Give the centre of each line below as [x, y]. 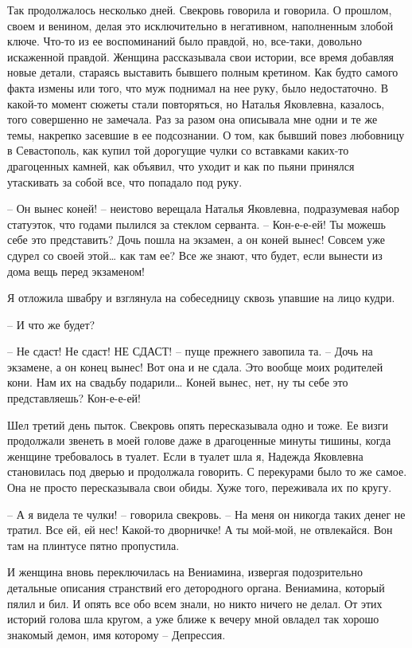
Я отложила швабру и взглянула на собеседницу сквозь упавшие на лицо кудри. [201, 298]
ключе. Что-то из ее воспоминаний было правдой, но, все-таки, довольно [185, 41]
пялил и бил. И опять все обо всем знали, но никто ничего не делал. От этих [195, 603]
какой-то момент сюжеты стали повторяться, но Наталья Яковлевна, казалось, [196, 103]
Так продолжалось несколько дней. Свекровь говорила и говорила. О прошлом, [200, 10]
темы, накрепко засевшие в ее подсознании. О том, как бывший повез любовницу [206, 134]
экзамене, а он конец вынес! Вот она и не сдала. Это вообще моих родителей [195, 366]
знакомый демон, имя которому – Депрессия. [117, 634]
